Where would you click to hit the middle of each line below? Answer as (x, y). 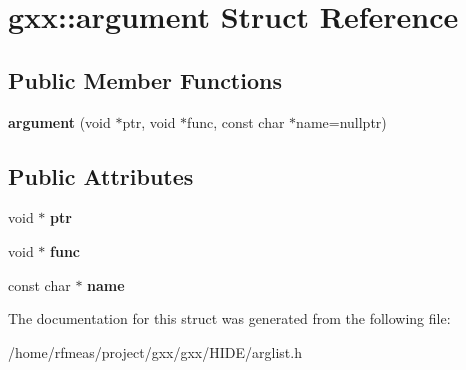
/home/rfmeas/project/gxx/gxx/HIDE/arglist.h (155, 351)
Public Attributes (101, 175)
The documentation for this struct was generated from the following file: (229, 318)
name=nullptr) (341, 121)
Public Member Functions (145, 79)
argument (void (59, 121)
